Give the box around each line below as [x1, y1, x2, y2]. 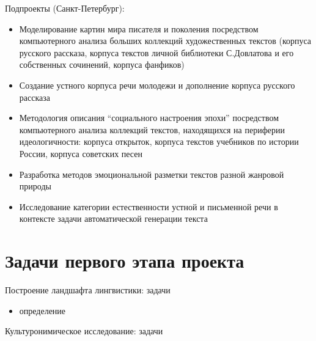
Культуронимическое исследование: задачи [5, 324, 163, 337]
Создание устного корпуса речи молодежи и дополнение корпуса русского [19, 78, 295, 91]
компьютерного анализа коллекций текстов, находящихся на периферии [19, 123, 285, 136]
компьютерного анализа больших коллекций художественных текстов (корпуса [19, 34, 312, 47]
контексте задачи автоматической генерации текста [19, 212, 208, 225]
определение [19, 304, 66, 317]
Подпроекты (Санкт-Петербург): [5, 2, 125, 14]
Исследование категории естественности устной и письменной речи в [19, 200, 278, 213]
